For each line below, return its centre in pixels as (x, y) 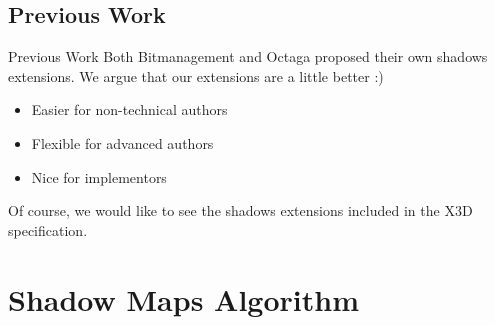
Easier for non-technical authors (129, 109)
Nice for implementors (99, 176)
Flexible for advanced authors (122, 142)
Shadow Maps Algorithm (183, 298)
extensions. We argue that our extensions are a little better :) (196, 75)
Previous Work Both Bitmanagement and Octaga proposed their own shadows (248, 56)
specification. (48, 229)
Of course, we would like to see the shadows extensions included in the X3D (240, 210)
